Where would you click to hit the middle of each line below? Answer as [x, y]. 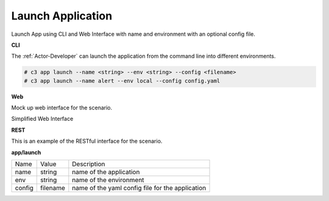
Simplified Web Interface [42, 119]
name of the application [106, 172]
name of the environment [108, 180]
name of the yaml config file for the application [139, 188]
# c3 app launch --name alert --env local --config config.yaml [122, 81]
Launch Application [62, 16]
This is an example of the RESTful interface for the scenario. [87, 141]
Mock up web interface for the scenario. [62, 108]
